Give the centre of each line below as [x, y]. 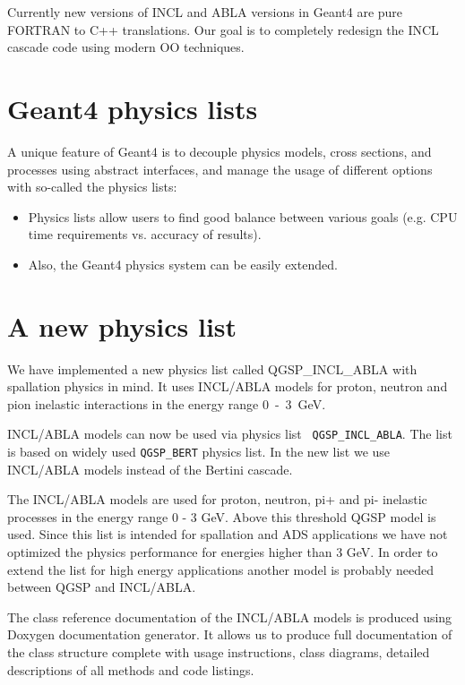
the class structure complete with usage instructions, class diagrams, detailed [219, 652]
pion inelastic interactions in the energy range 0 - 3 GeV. [167, 403]
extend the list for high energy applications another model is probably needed [221, 569]
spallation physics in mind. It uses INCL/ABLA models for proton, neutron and [228, 386]
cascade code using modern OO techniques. [126, 47]
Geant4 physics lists [133, 108]
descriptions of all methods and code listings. [131, 669]
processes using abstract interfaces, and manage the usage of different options [220, 169]
